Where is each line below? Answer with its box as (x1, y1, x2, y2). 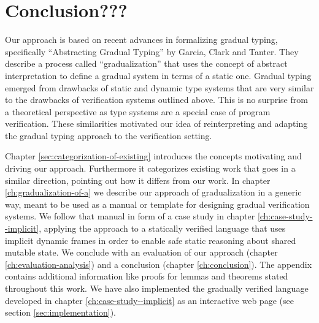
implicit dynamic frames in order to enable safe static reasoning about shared (5, 234, 296, 246)
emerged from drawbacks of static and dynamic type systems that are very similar (5, 81, 314, 94)
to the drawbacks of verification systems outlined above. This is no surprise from (5, 93, 308, 106)
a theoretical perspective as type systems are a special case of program (5, 105, 271, 118)
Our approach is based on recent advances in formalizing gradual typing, (5, 33, 278, 46)
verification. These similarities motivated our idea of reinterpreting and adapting (5, 117, 308, 130)
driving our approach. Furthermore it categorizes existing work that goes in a (5, 162, 296, 175)
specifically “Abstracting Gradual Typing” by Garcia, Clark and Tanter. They (5, 45, 299, 58)
